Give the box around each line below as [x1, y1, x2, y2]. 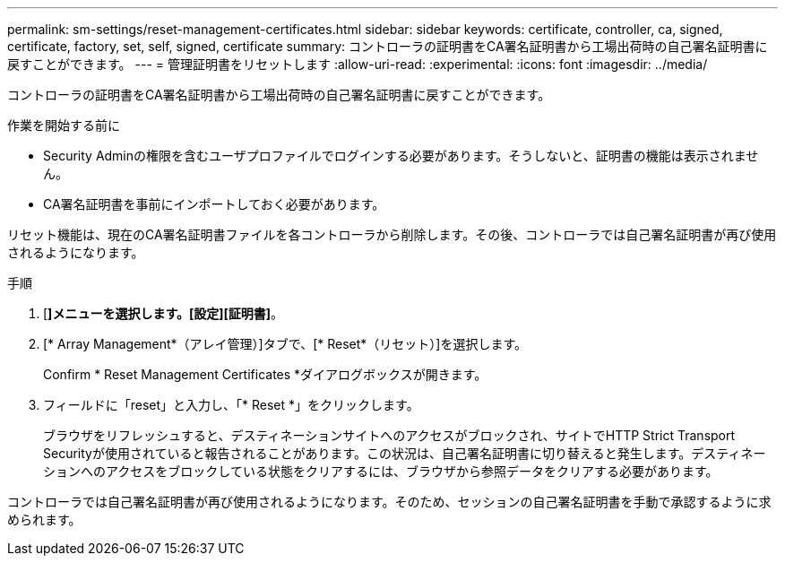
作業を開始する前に [7, 117, 120, 133]
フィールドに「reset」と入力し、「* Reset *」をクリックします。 [43, 397, 419, 412]
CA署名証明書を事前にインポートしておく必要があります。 [43, 196, 385, 212]
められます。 [7, 512, 82, 527]
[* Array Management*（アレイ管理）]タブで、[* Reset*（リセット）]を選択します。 [43, 336, 528, 351]
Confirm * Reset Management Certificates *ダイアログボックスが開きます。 [43, 367, 487, 382]
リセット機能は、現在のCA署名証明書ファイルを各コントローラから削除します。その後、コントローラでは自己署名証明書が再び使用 [7, 227, 777, 242]
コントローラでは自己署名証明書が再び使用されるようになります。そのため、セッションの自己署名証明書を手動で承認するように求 [7, 494, 772, 509]
